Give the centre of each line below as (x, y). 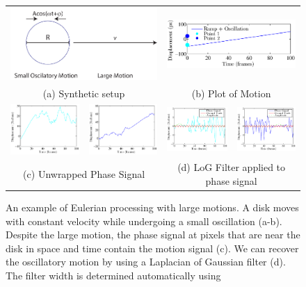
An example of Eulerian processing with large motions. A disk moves (152, 207)
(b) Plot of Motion (231, 93)
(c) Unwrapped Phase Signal (84, 174)
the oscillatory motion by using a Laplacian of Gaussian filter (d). (146, 262)
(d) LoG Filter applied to (232, 167)
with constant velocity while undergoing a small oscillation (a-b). (144, 221)
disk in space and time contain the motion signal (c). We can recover (152, 248)
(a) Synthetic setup (84, 93)
